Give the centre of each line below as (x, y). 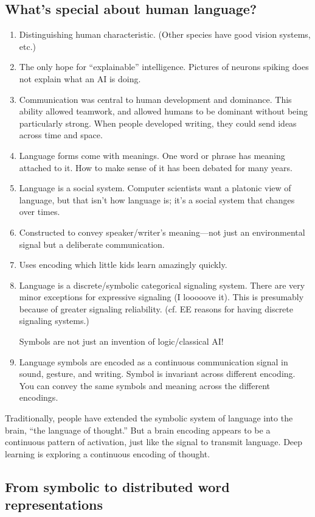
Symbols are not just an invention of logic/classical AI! (121, 341)
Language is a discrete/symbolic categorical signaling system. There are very (162, 285)
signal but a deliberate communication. (92, 244)
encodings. (39, 397)
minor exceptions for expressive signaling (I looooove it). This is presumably (161, 297)
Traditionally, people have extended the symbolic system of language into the (149, 418)
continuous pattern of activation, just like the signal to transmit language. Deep (154, 442)
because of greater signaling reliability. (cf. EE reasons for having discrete (156, 308)
